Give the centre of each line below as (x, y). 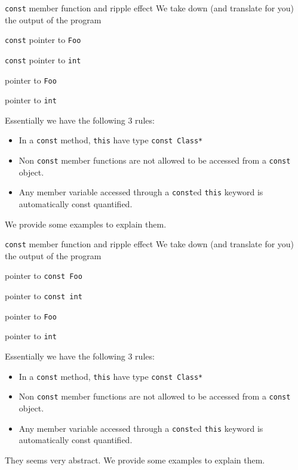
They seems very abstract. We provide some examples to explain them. (135, 460)
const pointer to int (43, 59)
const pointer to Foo (43, 40)
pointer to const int (44, 296)
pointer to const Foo (44, 276)
